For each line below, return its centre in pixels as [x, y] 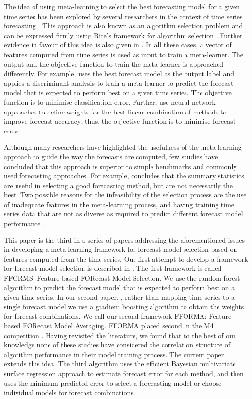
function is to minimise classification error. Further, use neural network [110, 102]
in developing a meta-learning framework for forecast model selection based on [121, 249]
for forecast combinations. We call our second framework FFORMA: [105, 316]
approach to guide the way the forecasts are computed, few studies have [111, 156]
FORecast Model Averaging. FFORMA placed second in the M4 [118, 325]
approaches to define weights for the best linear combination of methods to [115, 111]
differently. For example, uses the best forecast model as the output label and [119, 73]
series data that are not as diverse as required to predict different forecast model [124, 214]
